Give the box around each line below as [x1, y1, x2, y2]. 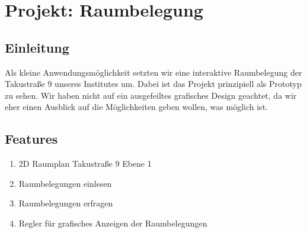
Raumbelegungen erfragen [18, 197, 113, 209]
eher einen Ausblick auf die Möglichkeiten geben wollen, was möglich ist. [5, 101, 268, 113]
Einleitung [5, 38, 69, 56]
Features [5, 130, 58, 148]
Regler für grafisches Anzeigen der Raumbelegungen [18, 216, 207, 229]
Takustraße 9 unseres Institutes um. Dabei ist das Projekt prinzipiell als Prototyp [5, 77, 302, 90]
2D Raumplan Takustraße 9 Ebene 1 [18, 157, 152, 170]
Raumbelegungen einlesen [18, 177, 112, 189]
